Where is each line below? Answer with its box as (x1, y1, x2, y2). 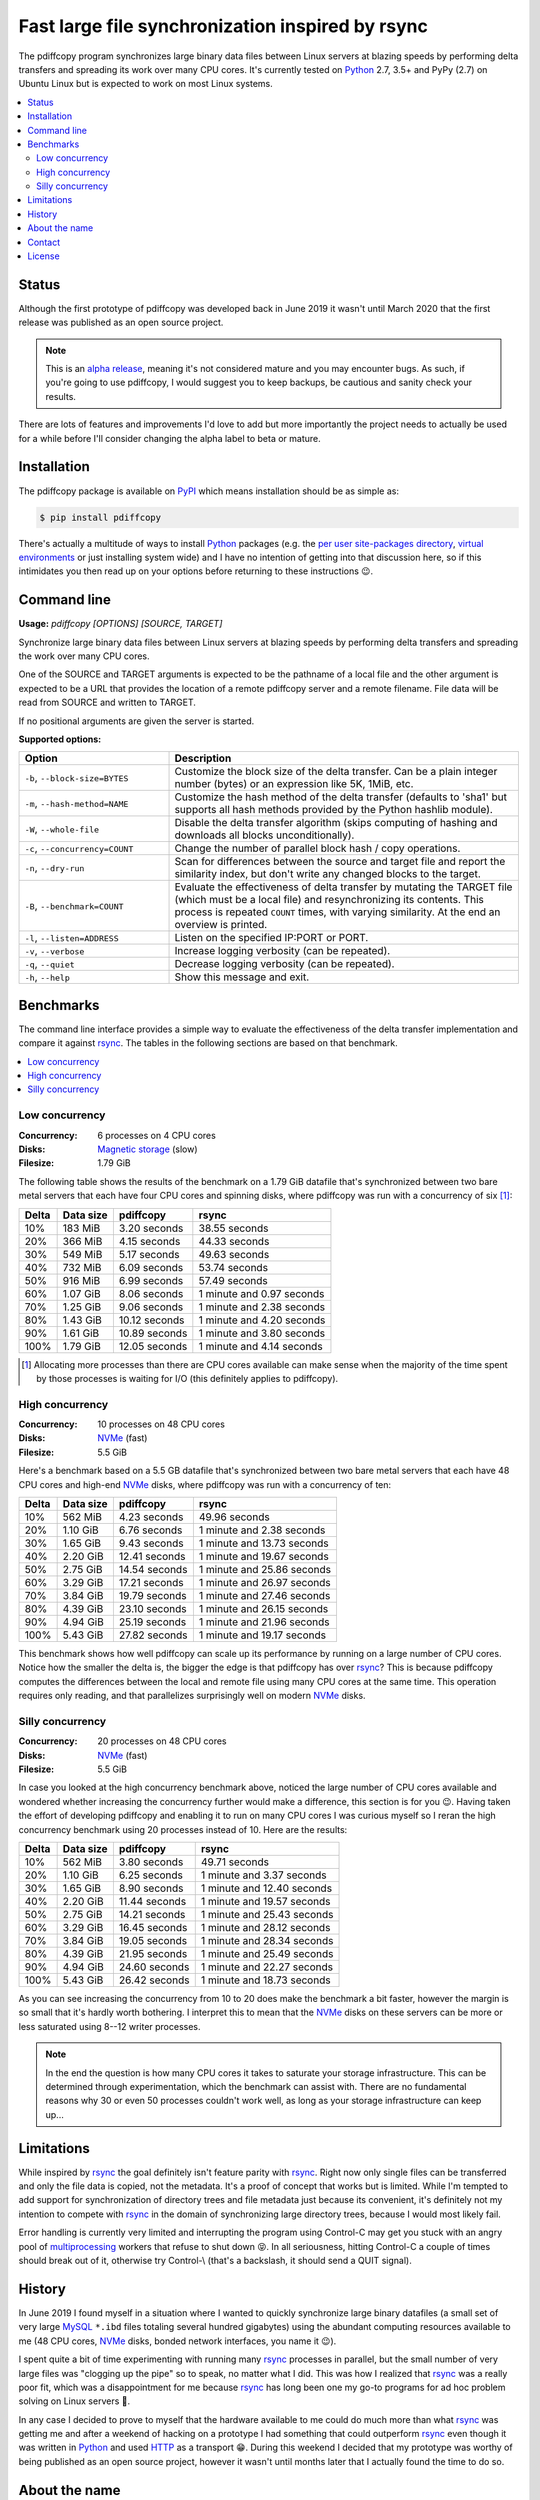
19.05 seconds (118, 1934, 188, 1948)
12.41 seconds (118, 1550, 186, 1563)
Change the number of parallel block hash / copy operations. (174, 841, 461, 855)
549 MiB (62, 1247, 103, 1261)
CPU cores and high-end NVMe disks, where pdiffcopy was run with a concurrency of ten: (18, 1478, 392, 1490)
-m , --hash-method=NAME (24, 796, 129, 810)
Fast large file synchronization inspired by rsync (18, 15, 429, 37)
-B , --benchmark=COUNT (24, 899, 124, 913)
